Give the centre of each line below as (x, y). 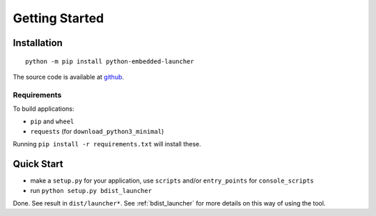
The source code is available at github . (69, 77)
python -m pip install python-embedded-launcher (110, 61)
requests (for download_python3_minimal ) (97, 131)
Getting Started (58, 18)
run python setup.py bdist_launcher (91, 190)
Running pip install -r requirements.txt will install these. (107, 144)
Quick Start (38, 164)
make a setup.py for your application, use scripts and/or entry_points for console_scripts (172, 180)
